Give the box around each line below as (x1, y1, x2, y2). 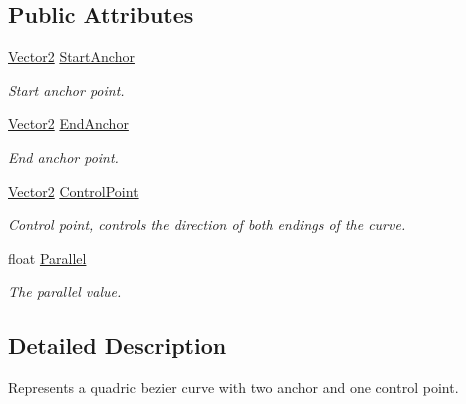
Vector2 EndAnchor (8, 113, 129, 134)
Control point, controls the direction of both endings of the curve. (8, 214, 406, 235)
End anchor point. (8, 146, 119, 167)
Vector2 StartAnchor (8, 46, 135, 67)
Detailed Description (8, 330, 227, 361)
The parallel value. (8, 281, 122, 302)
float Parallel (8, 247, 87, 268)
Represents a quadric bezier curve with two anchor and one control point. (8, 377, 459, 398)
